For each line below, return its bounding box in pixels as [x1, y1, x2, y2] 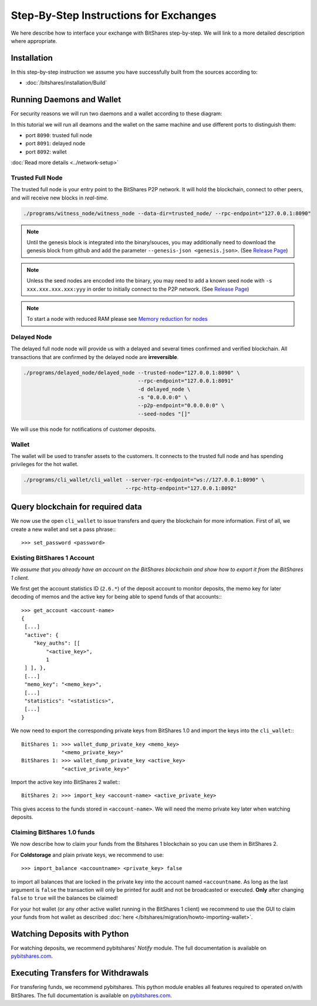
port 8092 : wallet [25, 148, 67, 155]
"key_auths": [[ [33, 640, 80, 647]
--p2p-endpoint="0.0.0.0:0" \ [137, 402, 225, 409]
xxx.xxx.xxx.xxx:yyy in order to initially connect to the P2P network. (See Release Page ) [26, 285, 249, 293]
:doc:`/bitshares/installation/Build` [25, 79, 107, 87]
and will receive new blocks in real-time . [11, 194, 109, 201]
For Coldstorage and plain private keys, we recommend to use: [11, 851, 164, 858]
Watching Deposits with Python [11, 929, 129, 939]
